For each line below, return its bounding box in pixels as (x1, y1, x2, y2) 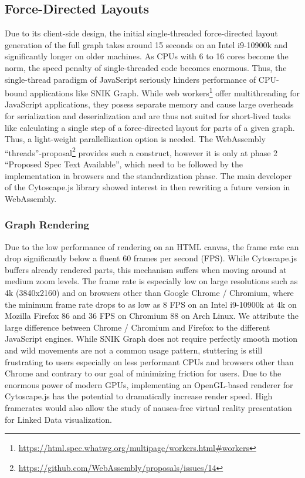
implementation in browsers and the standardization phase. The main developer (5, 169, 292, 181)
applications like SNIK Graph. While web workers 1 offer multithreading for (30, 85, 300, 99)
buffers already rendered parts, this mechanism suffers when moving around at (5, 263, 287, 275)
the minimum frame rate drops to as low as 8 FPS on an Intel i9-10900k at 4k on (5, 298, 297, 310)
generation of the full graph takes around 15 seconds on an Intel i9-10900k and (5, 38, 288, 51)
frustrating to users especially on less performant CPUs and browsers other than (5, 355, 294, 368)
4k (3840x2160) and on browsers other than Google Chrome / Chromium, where (5, 287, 294, 299)
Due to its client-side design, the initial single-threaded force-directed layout (5, 27, 278, 39)
